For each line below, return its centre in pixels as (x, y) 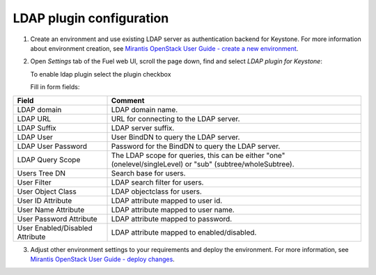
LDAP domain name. (144, 109)
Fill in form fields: (55, 87)
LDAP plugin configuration (91, 18)
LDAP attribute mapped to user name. (173, 210)
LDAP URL (34, 118)
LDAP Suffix (37, 127)
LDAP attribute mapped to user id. (167, 201)
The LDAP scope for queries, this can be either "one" (198, 155)
